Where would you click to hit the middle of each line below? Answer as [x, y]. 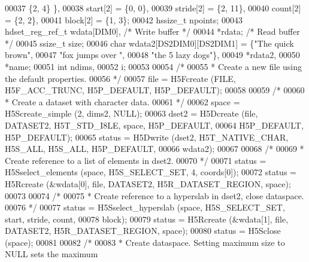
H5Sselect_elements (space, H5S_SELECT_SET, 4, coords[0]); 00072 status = [151, 172]
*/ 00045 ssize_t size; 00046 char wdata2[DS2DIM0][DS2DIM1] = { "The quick [149, 43]
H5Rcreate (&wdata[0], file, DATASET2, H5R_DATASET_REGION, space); [148, 183]
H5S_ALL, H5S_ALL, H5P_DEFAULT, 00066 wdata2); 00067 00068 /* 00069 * [154, 149]
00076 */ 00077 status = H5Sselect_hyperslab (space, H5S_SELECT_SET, [145, 207]
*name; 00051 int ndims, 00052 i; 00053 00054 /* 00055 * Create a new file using [154, 66]
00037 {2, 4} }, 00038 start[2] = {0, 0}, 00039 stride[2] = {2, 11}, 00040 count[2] [153, 8]
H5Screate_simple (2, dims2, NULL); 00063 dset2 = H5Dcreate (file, [131, 113]
